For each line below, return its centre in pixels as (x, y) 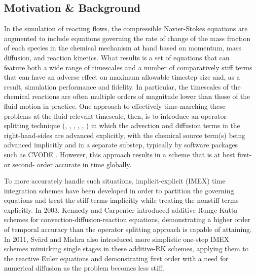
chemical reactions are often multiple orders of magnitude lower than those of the (127, 96)
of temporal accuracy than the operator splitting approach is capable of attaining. (128, 229)
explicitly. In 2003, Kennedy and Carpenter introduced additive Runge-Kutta (121, 209)
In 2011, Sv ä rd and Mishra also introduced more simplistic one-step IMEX (117, 239)
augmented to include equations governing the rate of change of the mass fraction (127, 38)
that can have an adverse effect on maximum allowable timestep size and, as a (122, 77)
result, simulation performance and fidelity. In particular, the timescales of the (122, 86)
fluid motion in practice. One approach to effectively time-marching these (115, 106)
